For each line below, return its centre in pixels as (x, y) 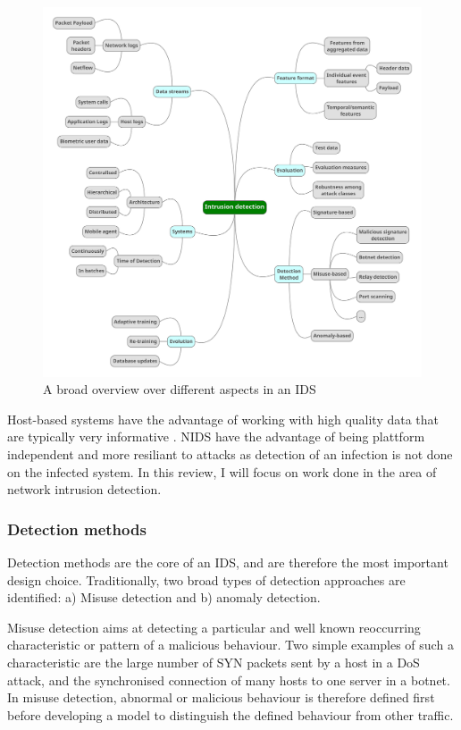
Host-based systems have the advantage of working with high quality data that (223, 419)
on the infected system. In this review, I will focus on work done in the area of (222, 471)
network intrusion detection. (84, 489)
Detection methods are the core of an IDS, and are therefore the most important (228, 562)
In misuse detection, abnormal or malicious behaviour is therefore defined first (221, 697)
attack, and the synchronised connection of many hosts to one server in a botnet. (229, 680)
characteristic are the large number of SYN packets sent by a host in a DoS (214, 662)
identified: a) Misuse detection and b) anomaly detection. (164, 597)
